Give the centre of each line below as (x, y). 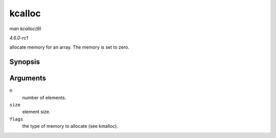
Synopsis (25, 62)
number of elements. (44, 98)
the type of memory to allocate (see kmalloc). (70, 126)
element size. (36, 112)
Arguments (28, 78)
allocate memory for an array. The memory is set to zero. (70, 47)
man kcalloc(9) (26, 29)
